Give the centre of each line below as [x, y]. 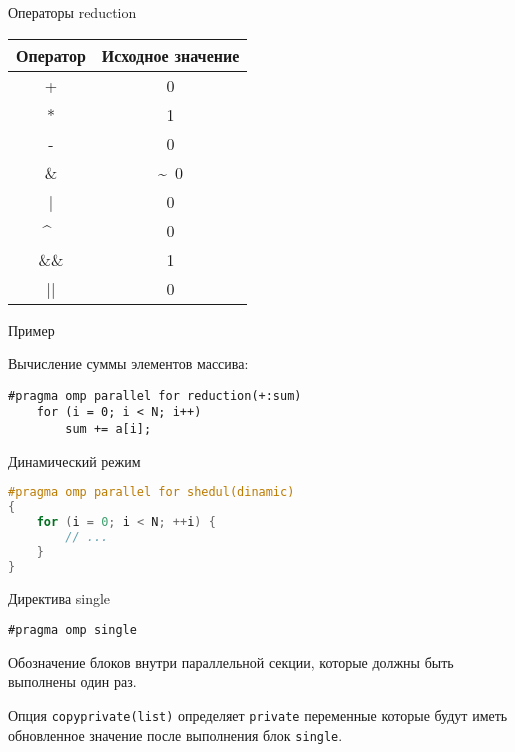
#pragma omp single [72, 630]
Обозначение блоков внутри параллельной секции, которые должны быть [231, 661]
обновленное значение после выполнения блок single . [175, 734]
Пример [31, 329]
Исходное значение [170, 55]
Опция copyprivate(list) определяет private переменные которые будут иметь [258, 715]
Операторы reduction [72, 12]
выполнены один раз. [72, 681]
